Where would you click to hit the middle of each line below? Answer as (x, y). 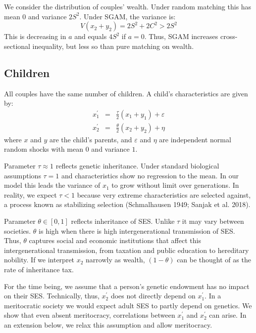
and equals (91, 36)
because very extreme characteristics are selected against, (164, 194)
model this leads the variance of (52, 185)
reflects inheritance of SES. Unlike (123, 221)
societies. (18, 230)
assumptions (23, 175)
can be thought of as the (214, 260)
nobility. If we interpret (39, 260)
